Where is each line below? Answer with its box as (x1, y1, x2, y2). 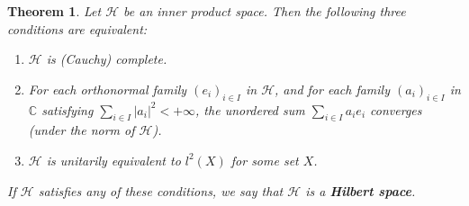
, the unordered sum (195, 100, 305, 119)
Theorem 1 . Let (7, 2, 102, 20)
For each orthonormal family (28, 79, 187, 98)
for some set (230, 150, 299, 169)
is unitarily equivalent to (46, 150, 181, 169)
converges (370, 100, 422, 119)
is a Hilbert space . (305, 181, 416, 200)
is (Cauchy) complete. (46, 49, 167, 68)
